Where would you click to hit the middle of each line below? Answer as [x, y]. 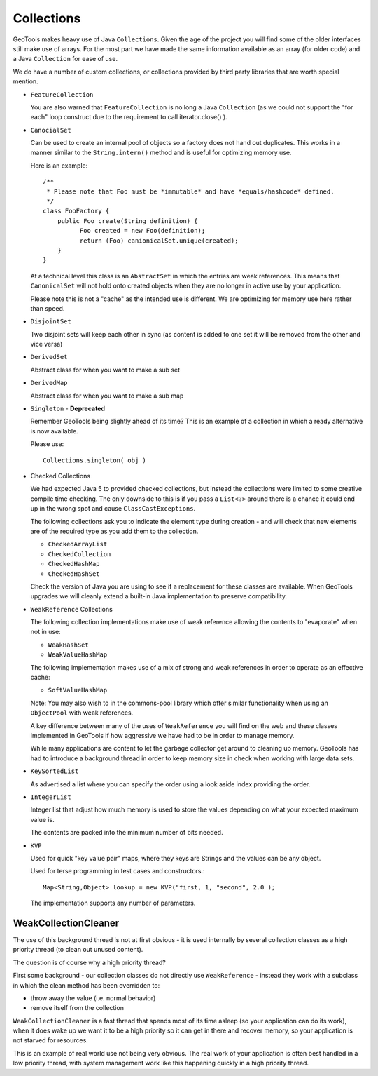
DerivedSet [49, 357]
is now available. [54, 431]
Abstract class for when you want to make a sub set [105, 370]
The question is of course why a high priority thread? [89, 962]
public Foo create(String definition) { [128, 221]
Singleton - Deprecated [68, 409]
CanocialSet [51, 130]
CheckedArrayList [78, 544]
